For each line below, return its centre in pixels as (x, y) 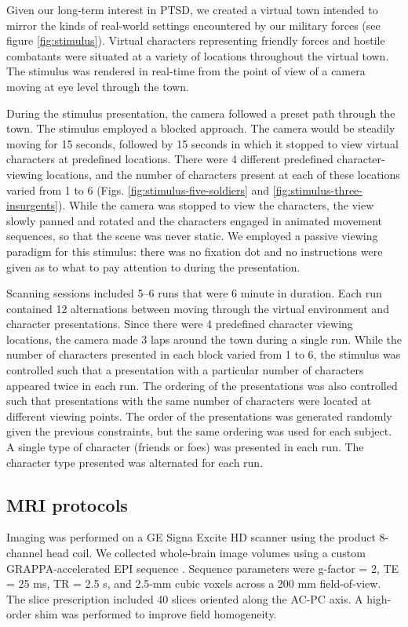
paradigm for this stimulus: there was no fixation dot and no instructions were (195, 251)
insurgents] (32, 205)
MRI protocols (67, 504)
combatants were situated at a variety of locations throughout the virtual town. (198, 55)
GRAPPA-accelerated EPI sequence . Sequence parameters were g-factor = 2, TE (203, 568)
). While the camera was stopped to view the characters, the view (216, 205)
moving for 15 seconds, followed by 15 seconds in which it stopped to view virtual (202, 143)
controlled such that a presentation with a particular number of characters (185, 370)
